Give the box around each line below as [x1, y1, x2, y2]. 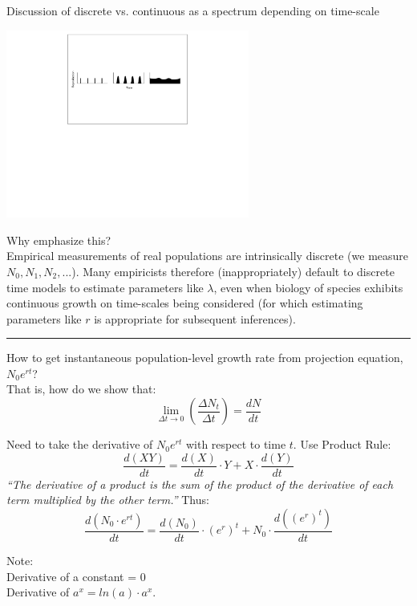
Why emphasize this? [6, 231, 111, 248]
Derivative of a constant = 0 [6, 567, 146, 584]
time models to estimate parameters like [6, 279, 204, 295]
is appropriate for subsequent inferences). [94, 310, 296, 327]
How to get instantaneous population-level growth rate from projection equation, [6, 349, 403, 366]
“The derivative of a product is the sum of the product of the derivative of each [6, 475, 394, 492]
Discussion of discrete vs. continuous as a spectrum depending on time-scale [6, 2, 379, 18]
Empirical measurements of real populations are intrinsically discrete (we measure [6, 247, 409, 264]
